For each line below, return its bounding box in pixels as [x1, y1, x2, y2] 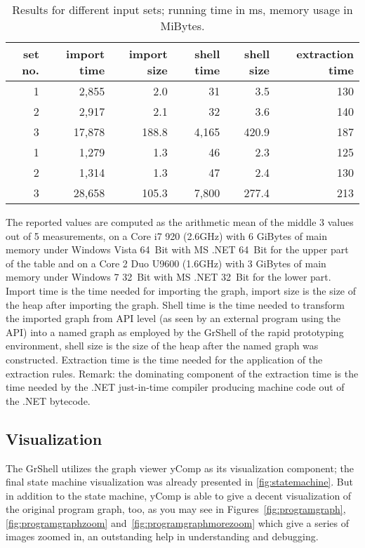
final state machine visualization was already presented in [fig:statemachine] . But [6, 474, 353, 489]
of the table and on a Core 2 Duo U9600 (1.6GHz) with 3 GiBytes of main [6, 255, 326, 270]
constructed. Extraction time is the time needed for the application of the [6, 352, 323, 366]
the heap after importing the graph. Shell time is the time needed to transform [6, 297, 345, 312]
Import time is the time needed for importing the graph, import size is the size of [6, 283, 357, 298]
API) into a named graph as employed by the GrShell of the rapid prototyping [6, 324, 344, 339]
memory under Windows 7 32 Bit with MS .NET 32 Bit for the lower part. [6, 269, 331, 284]
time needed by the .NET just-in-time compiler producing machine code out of [6, 380, 345, 394]
